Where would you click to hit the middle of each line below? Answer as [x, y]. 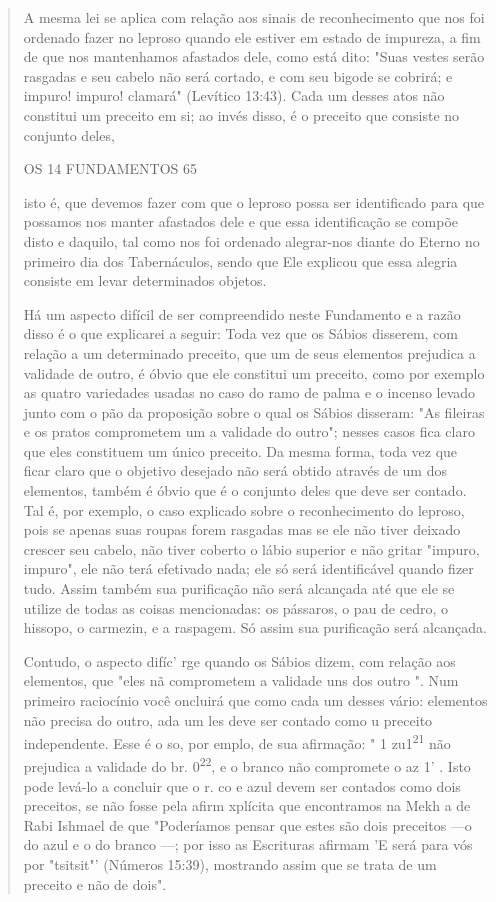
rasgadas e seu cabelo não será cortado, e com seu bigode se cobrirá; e [238, 75]
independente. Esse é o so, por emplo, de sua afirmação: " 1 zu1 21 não [237, 741]
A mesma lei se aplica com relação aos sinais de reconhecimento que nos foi [254, 17]
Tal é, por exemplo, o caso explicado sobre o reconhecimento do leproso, [244, 509]
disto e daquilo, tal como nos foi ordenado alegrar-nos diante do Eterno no [251, 240]
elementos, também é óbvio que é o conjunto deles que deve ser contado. [245, 490]
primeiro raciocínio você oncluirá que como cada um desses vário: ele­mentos [255, 700]
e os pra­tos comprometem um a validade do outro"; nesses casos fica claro [249, 431]
